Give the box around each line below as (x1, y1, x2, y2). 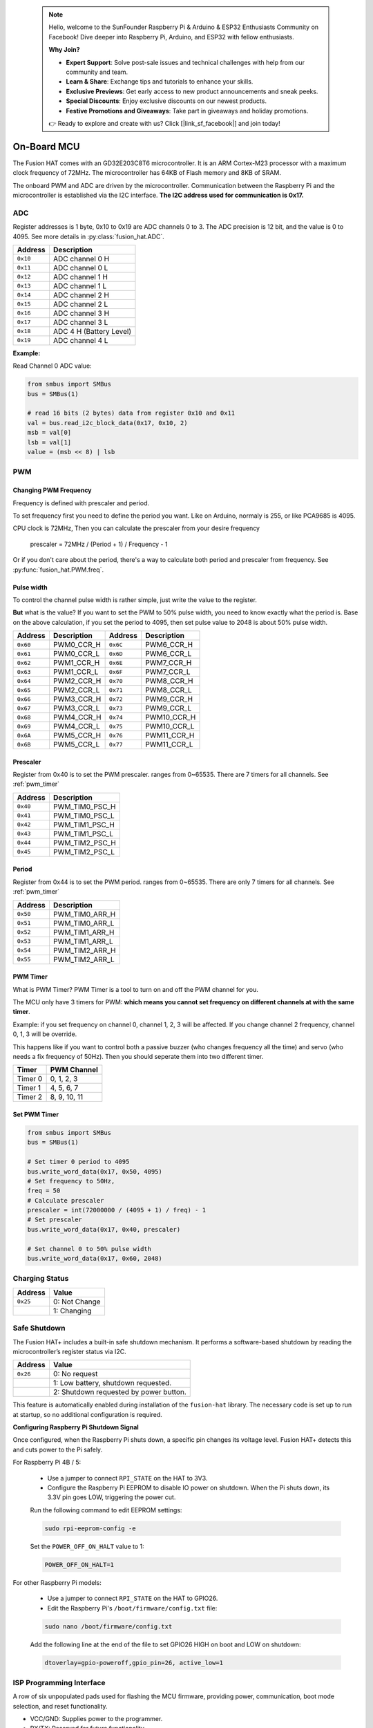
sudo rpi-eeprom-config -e (44, 1524, 136, 1532)
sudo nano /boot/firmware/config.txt (44, 1622, 173, 1631)
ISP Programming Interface (12, 1678, 106, 1687)
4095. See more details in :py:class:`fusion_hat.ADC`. (12, 232, 165, 241)
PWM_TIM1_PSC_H (52, 820, 115, 829)
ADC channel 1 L (52, 281, 107, 290)
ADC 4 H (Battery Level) (52, 326, 132, 336)
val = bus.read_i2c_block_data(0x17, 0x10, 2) (27, 419, 188, 426)
